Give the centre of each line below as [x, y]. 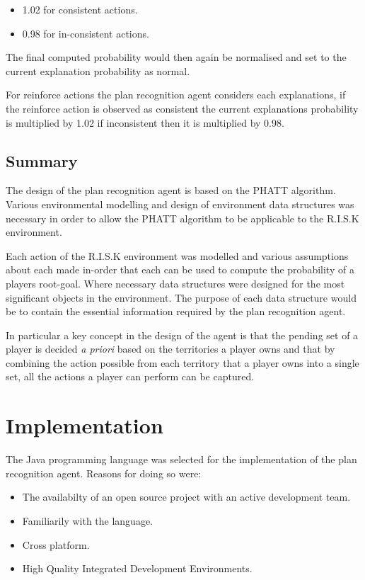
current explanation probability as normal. [98, 70]
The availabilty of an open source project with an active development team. [186, 497]
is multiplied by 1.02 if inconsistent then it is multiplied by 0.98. [145, 122]
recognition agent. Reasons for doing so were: [104, 473]
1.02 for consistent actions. [80, 9]
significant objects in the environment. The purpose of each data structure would [181, 297]
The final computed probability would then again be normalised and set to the [176, 57]
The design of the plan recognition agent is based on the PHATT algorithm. [171, 190]
